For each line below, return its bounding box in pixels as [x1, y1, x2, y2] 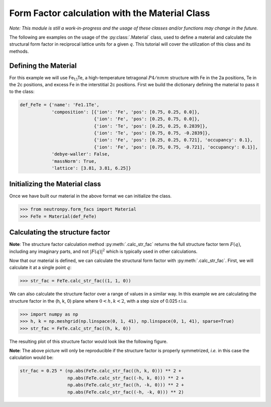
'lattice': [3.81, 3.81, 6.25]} [51, 165, 131, 171]
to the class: [9, 88, 35, 95]
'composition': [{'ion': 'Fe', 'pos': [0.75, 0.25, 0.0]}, [51, 109, 200, 115]
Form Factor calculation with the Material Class [9, 8, 210, 19]
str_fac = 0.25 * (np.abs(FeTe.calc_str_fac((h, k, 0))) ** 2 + [20, 368, 182, 374]
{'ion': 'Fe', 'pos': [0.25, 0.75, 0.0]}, [93, 116, 200, 122]
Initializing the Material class [9, 180, 101, 188]
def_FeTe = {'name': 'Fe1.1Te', [20, 102, 100, 108]
